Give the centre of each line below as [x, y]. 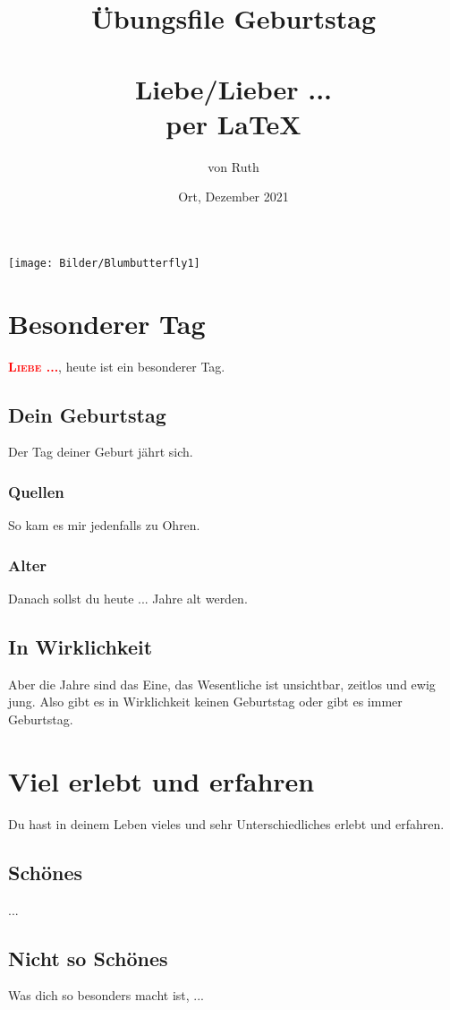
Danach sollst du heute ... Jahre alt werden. [128, 599]
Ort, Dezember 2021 [233, 197]
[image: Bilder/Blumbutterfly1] [104, 263]
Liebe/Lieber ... [233, 88]
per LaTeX [233, 123]
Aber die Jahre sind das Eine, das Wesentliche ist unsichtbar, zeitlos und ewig [222, 684]
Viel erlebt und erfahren [161, 780]
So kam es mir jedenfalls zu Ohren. [104, 525]
